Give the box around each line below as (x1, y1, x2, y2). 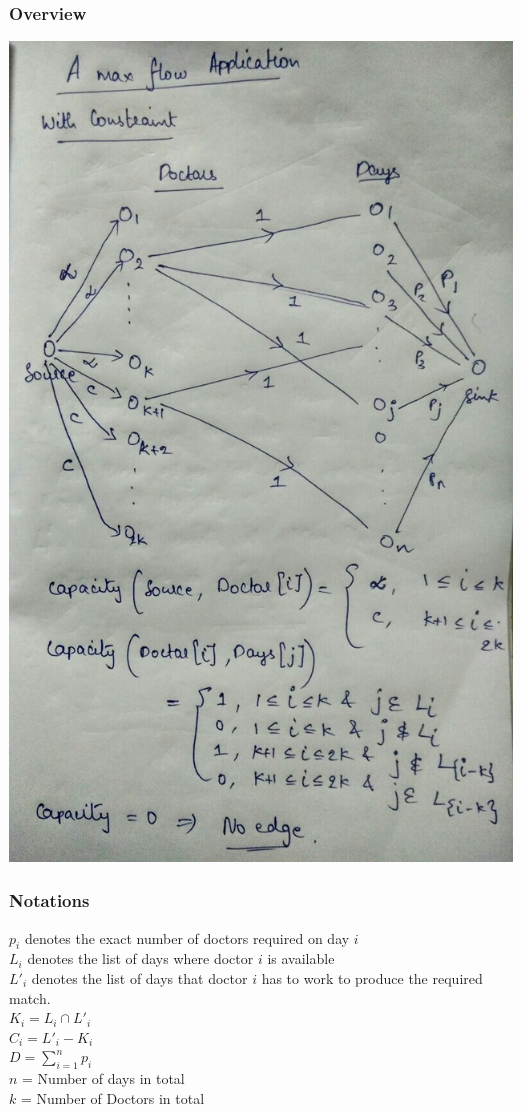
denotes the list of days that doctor (31, 967, 248, 988)
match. (9, 987, 51, 1008)
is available (267, 948, 335, 969)
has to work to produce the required (261, 967, 483, 988)
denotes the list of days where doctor (27, 948, 254, 969)
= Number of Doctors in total (20, 1087, 205, 1108)
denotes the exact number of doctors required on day (24, 927, 350, 948)
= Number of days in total (22, 1068, 185, 1089)
